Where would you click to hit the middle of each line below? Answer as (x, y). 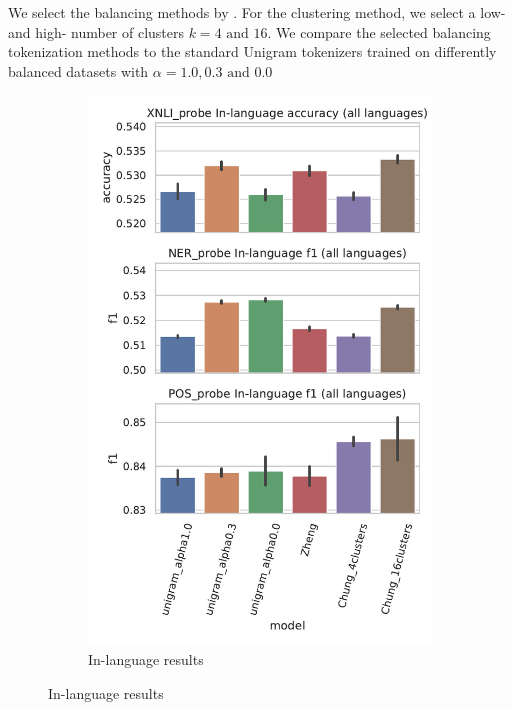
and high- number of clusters (96, 31)
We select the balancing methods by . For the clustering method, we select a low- (257, 12)
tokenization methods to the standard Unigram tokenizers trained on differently (252, 51)
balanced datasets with (78, 70)
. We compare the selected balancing (379, 31)
